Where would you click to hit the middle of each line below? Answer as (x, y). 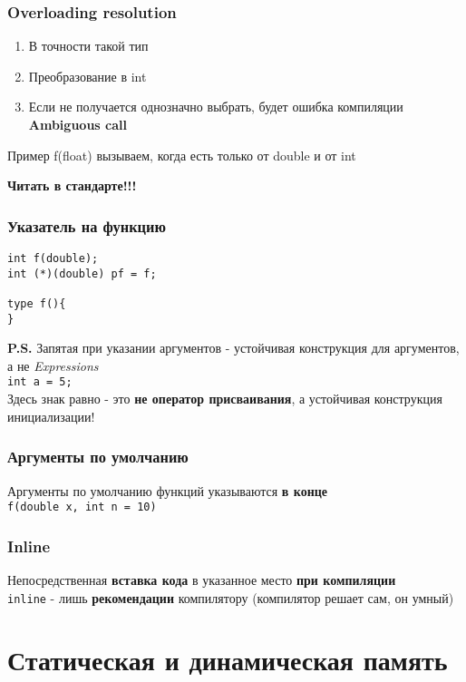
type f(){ (37, 303)
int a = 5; (40, 382)
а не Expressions (53, 365)
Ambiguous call (78, 124)
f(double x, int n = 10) (82, 507)
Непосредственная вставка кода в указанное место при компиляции (202, 580)
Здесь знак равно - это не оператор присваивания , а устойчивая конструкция (225, 399)
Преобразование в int (87, 76)
